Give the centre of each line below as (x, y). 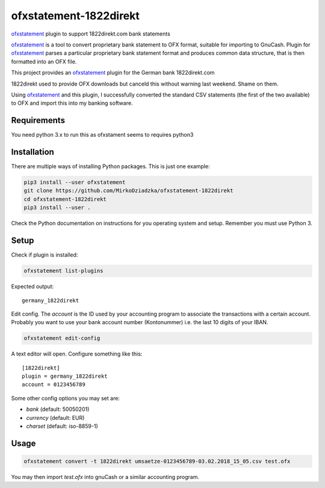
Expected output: (32, 287)
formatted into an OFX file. (44, 61)
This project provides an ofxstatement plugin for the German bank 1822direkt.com (113, 73)
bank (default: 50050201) (58, 409)
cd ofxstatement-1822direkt (65, 199)
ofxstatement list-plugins (63, 271)
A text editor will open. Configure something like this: (77, 354)
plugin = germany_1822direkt (65, 376)
